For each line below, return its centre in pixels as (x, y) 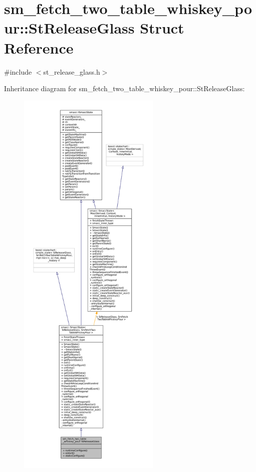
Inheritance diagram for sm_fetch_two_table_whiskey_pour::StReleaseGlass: (124, 88)
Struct (162, 28)
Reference (39, 47)
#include (18, 71)
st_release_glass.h (72, 71)
